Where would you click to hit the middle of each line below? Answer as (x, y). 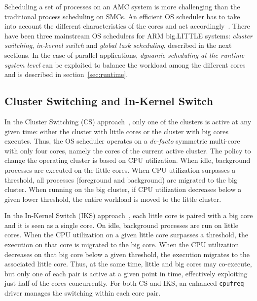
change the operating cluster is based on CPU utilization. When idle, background (128, 160)
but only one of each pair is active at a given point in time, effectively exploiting (126, 273)
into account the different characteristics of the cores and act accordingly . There (127, 26)
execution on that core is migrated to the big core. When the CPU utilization (122, 245)
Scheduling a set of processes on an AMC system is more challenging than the (122, 6)
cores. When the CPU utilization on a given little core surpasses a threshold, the (126, 235)
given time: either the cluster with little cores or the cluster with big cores (116, 131)
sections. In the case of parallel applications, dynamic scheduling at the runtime (125, 55)
